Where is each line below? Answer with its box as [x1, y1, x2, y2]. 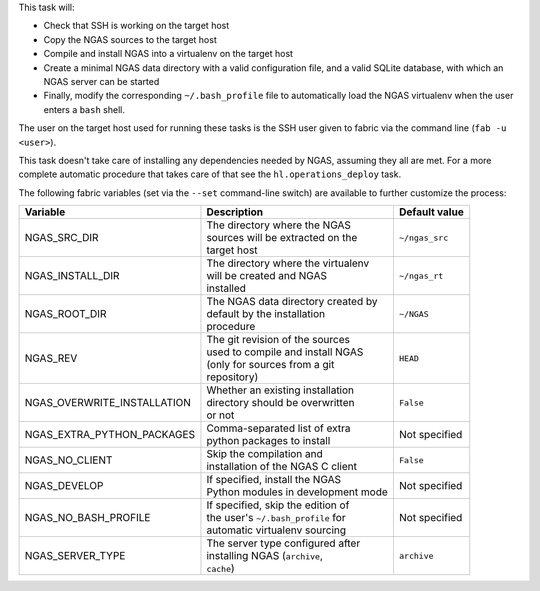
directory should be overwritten [206, 396, 355, 410]
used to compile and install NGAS [206, 345, 364, 359]
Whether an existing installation [206, 383, 355, 397]
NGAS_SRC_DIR [24, 231, 99, 245]
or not [206, 408, 235, 422]
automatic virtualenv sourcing [206, 523, 347, 537]
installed [206, 281, 247, 295]
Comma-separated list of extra [206, 421, 351, 435]
